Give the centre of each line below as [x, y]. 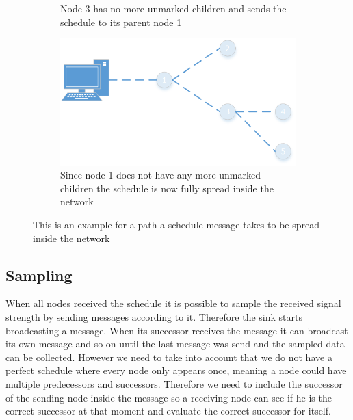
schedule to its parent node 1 [121, 22]
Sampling [39, 275]
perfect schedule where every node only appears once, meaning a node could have [176, 370]
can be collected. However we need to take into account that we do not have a [169, 357]
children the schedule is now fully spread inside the [167, 188]
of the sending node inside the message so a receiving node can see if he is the [169, 397]
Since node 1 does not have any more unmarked [160, 175]
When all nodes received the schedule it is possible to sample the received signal [173, 303]
